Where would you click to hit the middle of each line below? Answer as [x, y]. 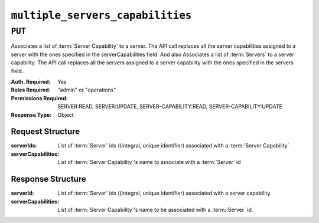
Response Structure [48, 179]
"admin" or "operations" [87, 90]
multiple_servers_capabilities [101, 15]
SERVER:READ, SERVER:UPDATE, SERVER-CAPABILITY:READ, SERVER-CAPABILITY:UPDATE [170, 107]
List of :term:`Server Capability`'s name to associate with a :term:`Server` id [149, 162]
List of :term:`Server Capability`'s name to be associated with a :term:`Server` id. [155, 209]
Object [66, 114]
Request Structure [45, 132]
